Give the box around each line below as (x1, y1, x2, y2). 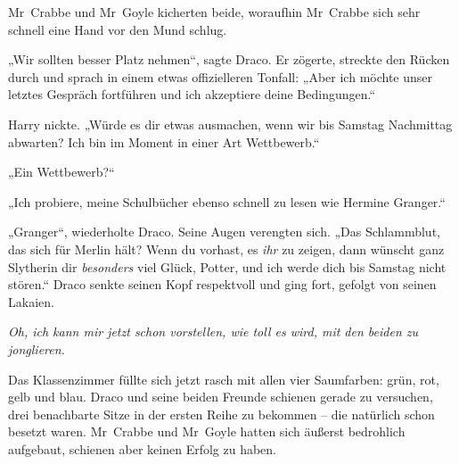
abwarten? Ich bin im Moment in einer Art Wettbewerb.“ (8, 132, 320, 151)
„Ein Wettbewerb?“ (8, 162, 115, 181)
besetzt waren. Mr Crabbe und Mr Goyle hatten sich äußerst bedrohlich (8, 422, 406, 441)
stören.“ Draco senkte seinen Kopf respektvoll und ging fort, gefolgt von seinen (8, 275, 437, 294)
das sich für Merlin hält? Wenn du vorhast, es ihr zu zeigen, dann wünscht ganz (8, 239, 445, 258)
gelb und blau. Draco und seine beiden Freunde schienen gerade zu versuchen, (8, 387, 433, 406)
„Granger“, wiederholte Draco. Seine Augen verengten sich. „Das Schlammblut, (8, 222, 440, 241)
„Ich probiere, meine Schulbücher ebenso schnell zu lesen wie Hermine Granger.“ (8, 192, 446, 211)
